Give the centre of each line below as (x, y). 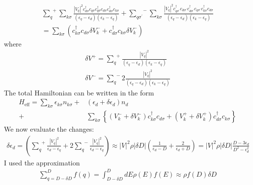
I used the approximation (42, 162)
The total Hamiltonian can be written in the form (79, 92)
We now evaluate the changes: (49, 129)
